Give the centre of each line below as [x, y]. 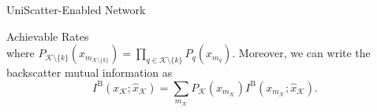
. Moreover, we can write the [301, 53]
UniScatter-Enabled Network [76, 9]
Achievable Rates [48, 36]
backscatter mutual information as [90, 72]
